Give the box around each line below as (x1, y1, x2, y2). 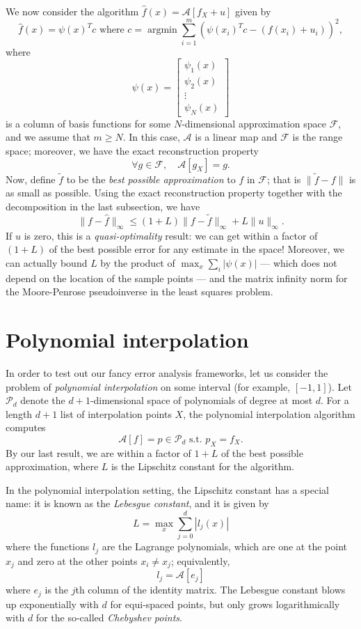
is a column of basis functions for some (6, 116, 171, 130)
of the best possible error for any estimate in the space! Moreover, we (49, 242, 344, 256)
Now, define (6, 171, 56, 186)
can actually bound (6, 255, 88, 270)
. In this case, (122, 130, 180, 144)
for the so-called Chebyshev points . (35, 610, 182, 625)
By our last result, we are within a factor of (6, 445, 191, 460)
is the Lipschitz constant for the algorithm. (111, 459, 294, 474)
